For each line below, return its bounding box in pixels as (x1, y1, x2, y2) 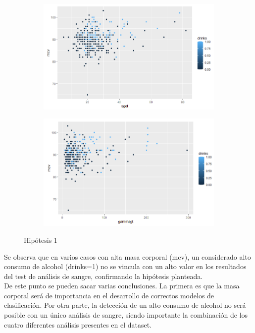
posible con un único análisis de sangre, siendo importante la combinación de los (4, 310, 248, 320)
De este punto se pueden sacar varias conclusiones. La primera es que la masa (4, 280, 240, 291)
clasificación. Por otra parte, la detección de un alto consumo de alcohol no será (4, 300, 246, 310)
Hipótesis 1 (24, 234, 57, 245)
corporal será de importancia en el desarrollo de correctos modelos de (4, 290, 214, 300)
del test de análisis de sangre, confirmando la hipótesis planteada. (4, 271, 203, 281)
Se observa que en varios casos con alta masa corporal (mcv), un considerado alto (4, 251, 251, 262)
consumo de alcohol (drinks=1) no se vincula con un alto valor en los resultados (4, 261, 247, 272)
